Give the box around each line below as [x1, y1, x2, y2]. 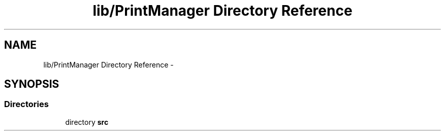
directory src [65, 117, 109, 126]
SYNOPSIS [4, 78, 59, 91]
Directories [4, 99, 49, 110]
